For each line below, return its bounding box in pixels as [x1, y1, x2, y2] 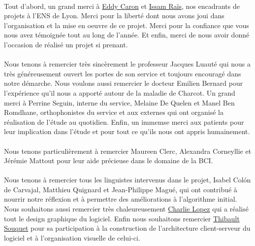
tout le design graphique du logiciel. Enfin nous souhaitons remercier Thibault [4, 213, 240, 223]
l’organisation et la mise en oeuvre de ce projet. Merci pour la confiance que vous [4, 20, 249, 30]
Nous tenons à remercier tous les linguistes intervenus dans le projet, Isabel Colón [4, 175, 251, 185]
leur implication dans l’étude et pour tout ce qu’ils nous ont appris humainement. [4, 126, 250, 137]
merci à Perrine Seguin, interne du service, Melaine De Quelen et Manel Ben [4, 97, 235, 107]
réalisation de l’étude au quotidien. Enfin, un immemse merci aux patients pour [4, 116, 244, 127]
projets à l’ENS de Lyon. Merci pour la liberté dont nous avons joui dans [4, 10, 224, 21]
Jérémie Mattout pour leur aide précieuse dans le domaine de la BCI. [4, 155, 213, 166]
